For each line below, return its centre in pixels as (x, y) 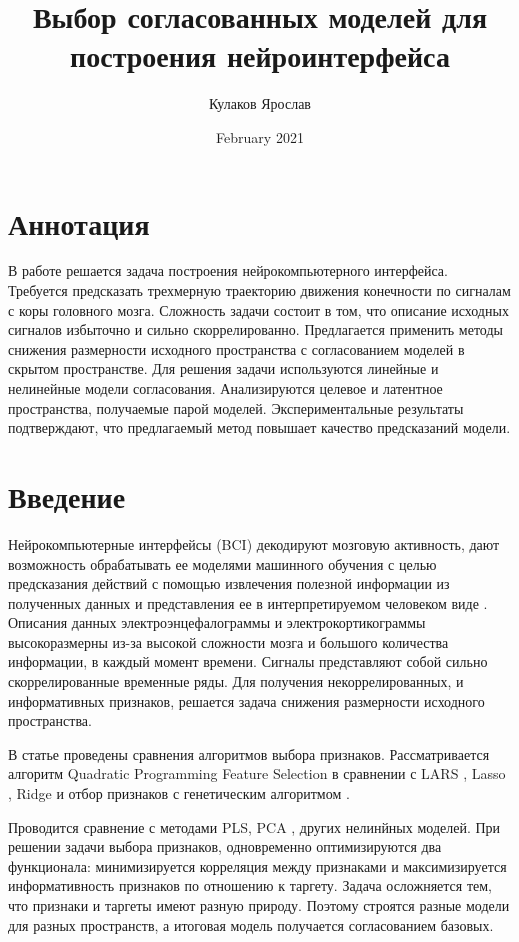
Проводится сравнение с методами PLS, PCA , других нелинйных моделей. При (254, 826)
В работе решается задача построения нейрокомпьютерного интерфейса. (228, 270)
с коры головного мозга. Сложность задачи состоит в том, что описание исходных (258, 309)
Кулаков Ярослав (260, 103)
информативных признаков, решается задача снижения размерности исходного (246, 700)
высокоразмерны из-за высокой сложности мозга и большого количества (228, 641)
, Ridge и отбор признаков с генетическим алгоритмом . (179, 793)
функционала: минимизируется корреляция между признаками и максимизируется (257, 865)
